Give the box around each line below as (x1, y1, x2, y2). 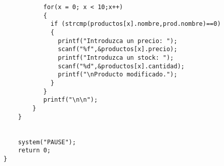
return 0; (18, 147, 51, 154)
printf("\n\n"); (43, 96, 98, 104)
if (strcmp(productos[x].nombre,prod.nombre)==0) (51, 20, 221, 28)
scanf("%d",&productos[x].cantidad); (58, 62, 185, 70)
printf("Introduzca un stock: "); (58, 54, 174, 61)
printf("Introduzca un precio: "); (58, 37, 177, 45)
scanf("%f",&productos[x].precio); (58, 46, 177, 53)
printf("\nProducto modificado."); (58, 71, 177, 78)
